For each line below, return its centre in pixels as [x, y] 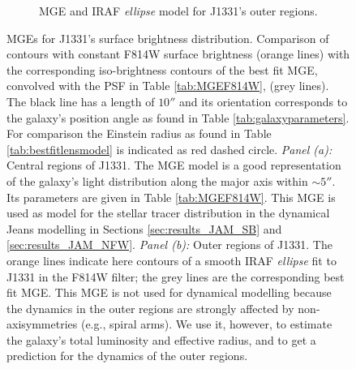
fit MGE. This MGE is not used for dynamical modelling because [169, 292]
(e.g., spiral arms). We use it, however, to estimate [206, 324]
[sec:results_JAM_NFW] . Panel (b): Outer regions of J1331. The [169, 245]
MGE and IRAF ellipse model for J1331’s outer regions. [178, 11]
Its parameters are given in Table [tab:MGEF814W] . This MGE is [171, 197]
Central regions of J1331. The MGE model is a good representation [174, 165]
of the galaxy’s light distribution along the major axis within [157, 180]
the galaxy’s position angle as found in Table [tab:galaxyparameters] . [178, 117]
